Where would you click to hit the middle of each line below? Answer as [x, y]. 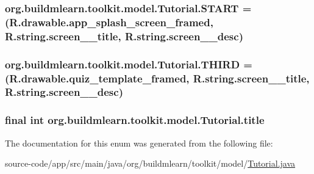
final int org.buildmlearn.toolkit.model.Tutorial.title [135, 120]
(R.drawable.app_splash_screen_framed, [109, 22]
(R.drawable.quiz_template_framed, [97, 78]
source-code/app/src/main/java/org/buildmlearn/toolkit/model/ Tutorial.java [150, 163]
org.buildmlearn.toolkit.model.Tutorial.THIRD [123, 64]
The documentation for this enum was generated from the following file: [139, 143]
